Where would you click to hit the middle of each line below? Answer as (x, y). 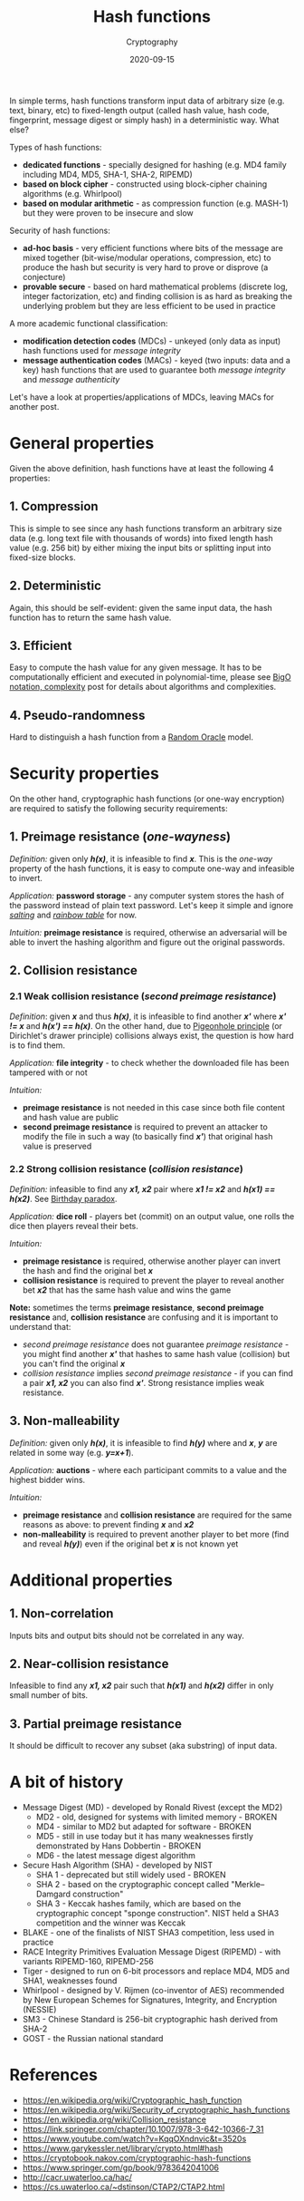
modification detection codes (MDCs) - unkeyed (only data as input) (152, 341)
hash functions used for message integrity (101, 350)
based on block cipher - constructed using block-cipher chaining (145, 184)
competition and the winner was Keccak (111, 1923)
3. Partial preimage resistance (96, 1724)
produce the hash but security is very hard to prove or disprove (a (145, 267)
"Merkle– (247, 1885)
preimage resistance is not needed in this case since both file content (153, 1107)
